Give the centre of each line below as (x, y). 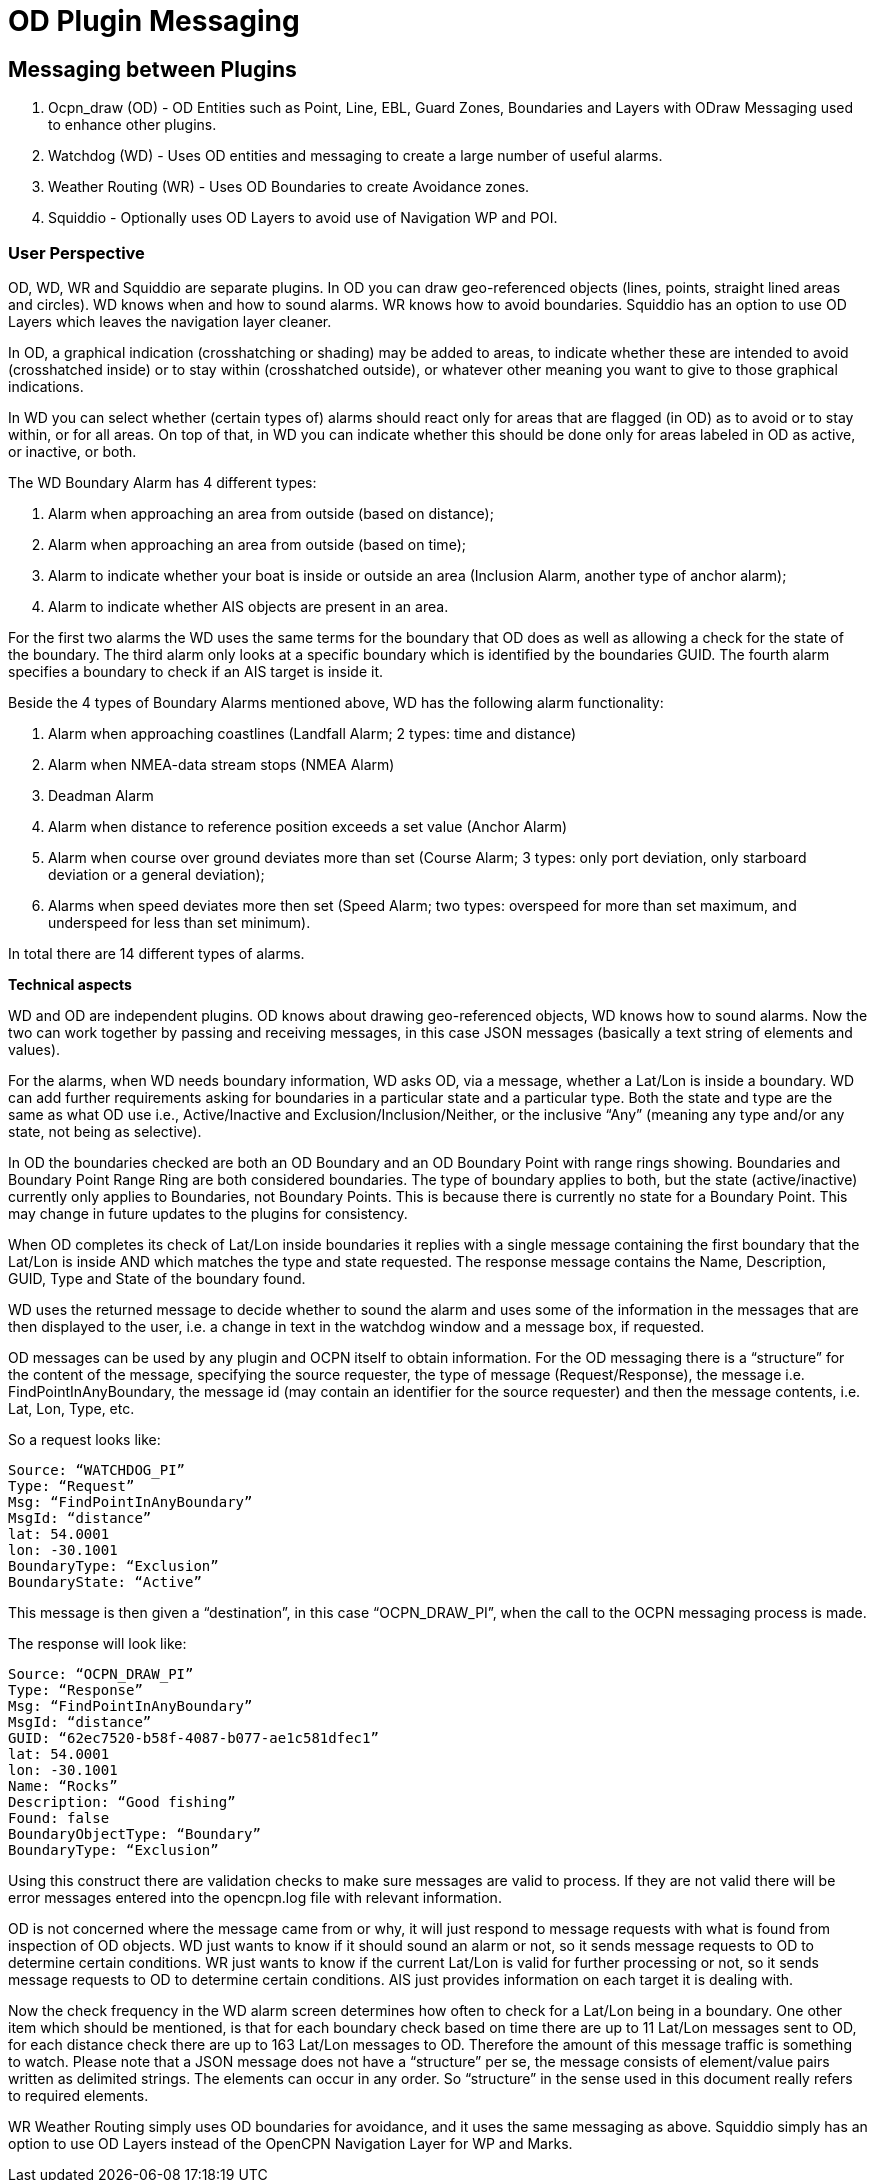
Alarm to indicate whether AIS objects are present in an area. (248, 606)
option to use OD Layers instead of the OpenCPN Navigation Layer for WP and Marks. (290, 2143)
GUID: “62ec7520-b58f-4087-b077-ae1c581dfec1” (193, 1737)
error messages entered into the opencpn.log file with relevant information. (255, 1897)
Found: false (59, 1817)
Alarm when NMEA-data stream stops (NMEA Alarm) (221, 764)
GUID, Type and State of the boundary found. (157, 1278)
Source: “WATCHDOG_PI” (97, 1469)
